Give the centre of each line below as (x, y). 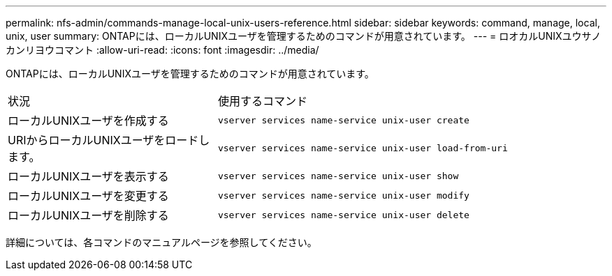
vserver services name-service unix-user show (338, 176)
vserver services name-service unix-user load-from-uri (363, 148)
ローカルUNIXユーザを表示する (88, 176)
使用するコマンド (262, 101)
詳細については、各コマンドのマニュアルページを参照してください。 (161, 242)
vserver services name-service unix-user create (343, 120)
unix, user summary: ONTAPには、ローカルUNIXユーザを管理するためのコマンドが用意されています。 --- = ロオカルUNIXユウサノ (304, 36)
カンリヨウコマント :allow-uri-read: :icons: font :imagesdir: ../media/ (162, 50)
